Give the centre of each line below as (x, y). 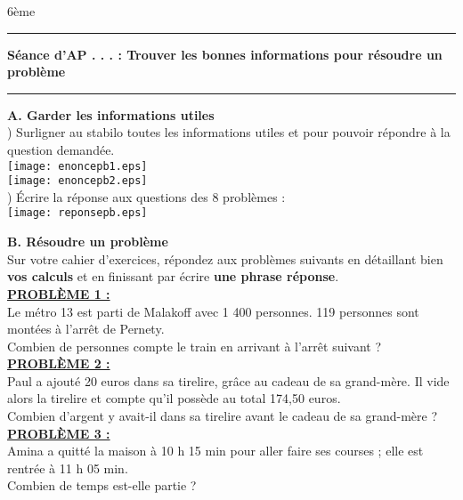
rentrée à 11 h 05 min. (68, 468)
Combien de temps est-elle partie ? (102, 485)
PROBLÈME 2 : (59, 363)
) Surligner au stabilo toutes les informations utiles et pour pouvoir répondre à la (229, 132)
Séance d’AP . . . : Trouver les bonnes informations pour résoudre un (225, 54)
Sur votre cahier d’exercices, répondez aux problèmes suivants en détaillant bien (225, 258)
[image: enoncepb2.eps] (77, 181)
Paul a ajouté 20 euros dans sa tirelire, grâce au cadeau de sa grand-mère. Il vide (228, 380)
